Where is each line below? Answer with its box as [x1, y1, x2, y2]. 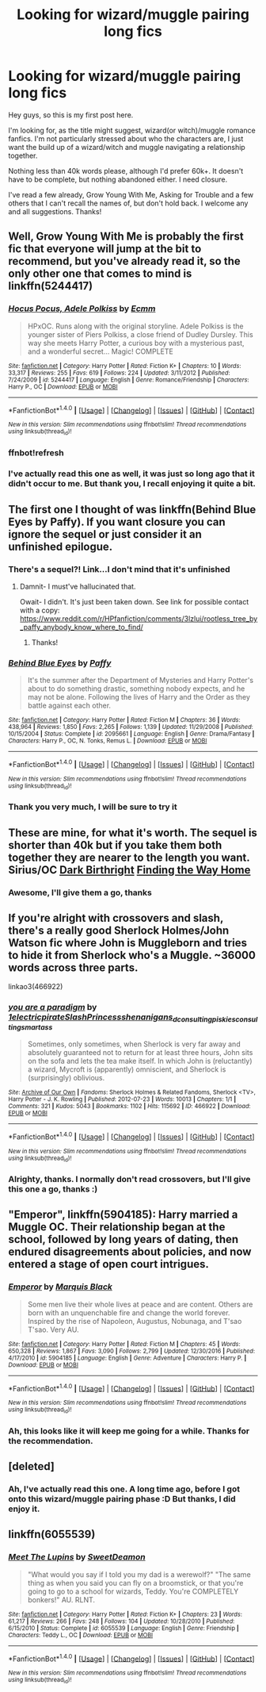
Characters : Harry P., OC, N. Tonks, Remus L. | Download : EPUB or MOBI [8, 737, 207, 745]
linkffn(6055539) [8, 1528, 96, 1541]
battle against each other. [27, 700, 112, 711]
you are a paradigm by [8, 1002, 97, 1013]
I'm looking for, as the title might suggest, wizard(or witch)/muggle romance [8, 125, 256, 135]
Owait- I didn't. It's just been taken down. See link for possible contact [19, 597, 249, 607]
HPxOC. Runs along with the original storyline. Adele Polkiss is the [27, 321, 244, 331]
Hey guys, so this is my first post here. [8, 109, 134, 120]
